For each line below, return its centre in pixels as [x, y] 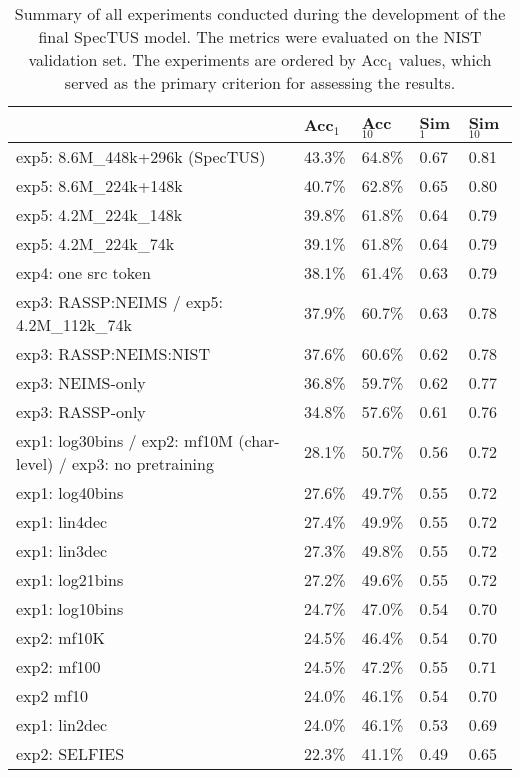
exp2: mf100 [58, 666]
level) [35, 463]
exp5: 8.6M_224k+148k [99, 185]
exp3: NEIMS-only [81, 382]
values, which [445, 59]
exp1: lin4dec [62, 521]
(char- [259, 440]
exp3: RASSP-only [81, 411]
